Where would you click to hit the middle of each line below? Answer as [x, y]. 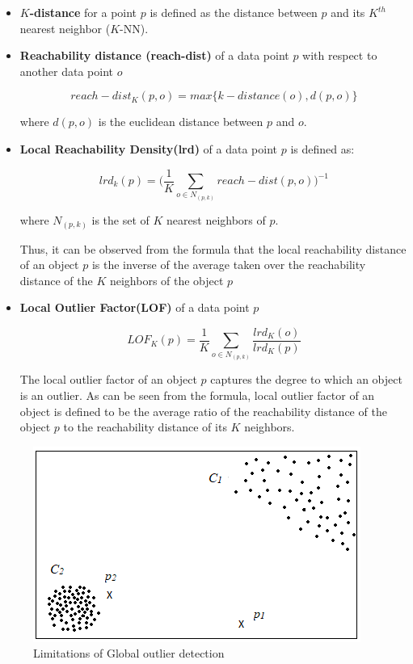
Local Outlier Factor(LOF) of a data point [135, 307]
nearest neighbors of [216, 220]
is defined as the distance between [234, 12]
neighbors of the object [166, 280]
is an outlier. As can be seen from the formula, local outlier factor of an [197, 395]
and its [348, 12]
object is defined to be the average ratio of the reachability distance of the [203, 411]
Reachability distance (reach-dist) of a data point [154, 55]
